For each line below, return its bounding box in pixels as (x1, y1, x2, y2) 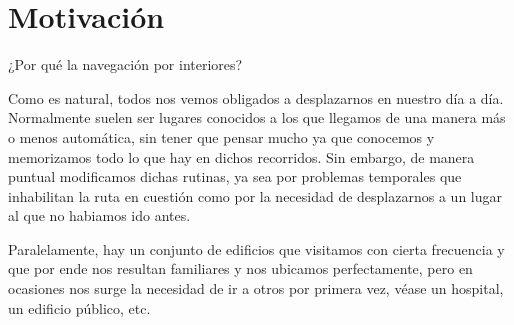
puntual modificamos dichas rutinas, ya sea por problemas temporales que (8, 166, 462, 187)
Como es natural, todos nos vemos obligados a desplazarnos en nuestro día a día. (8, 87, 504, 108)
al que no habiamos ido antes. (8, 205, 191, 226)
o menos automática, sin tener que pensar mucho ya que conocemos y (8, 126, 435, 147)
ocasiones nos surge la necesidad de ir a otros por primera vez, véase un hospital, (8, 278, 504, 299)
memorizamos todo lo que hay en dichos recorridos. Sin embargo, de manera (8, 146, 475, 167)
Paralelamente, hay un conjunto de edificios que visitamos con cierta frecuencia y (8, 238, 505, 259)
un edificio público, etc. (8, 297, 151, 318)
